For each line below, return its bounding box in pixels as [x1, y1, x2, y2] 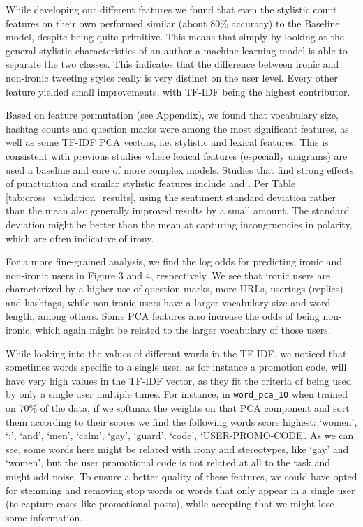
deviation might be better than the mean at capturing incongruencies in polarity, [6, 216, 353, 231]
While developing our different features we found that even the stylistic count [6, 2, 337, 16]
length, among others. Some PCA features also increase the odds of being [6, 309, 320, 323]
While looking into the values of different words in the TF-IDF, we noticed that [6, 346, 347, 360]
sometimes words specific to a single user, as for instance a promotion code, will [6, 359, 347, 374]
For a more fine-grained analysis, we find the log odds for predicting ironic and [6, 254, 343, 269]
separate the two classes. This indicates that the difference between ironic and [6, 57, 339, 71]
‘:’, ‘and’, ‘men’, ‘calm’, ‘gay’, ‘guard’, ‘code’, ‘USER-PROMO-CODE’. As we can [6, 428, 354, 443]
